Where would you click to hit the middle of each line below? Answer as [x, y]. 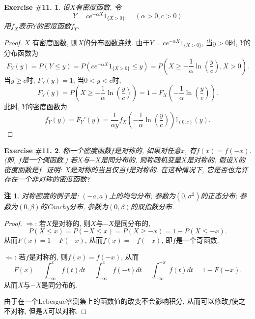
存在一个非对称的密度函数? [47, 179]
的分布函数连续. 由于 [116, 42]
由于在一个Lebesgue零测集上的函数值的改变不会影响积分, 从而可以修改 [116, 301]
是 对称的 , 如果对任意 [147, 150]
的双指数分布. [152, 206]
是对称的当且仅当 [98, 169]
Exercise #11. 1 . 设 [37, 7]
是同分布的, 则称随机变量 [141, 160]
